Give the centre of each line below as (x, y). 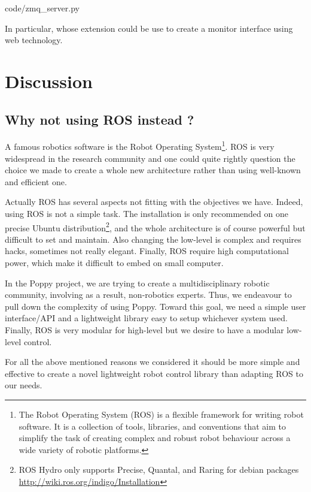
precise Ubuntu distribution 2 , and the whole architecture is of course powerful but (155, 227)
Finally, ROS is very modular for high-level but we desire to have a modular (144, 329)
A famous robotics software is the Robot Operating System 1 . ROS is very (140, 146)
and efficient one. (36, 181)
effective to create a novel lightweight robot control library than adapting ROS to (154, 373)
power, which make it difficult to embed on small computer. (114, 263)
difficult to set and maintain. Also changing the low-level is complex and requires (153, 239)
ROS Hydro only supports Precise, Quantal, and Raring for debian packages (159, 470)
